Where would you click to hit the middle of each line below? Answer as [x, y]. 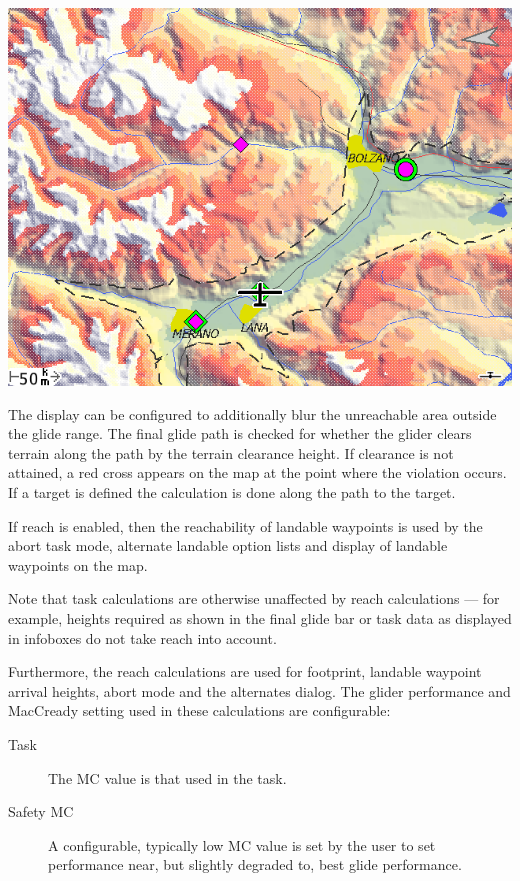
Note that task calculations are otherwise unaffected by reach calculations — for [254, 598]
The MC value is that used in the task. [167, 777]
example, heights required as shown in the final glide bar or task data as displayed [260, 617]
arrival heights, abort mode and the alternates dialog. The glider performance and [259, 690]
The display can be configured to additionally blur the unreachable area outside [252, 413]
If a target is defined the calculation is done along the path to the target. [232, 491]
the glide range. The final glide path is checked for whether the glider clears [240, 433]
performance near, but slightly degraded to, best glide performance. [255, 864]
